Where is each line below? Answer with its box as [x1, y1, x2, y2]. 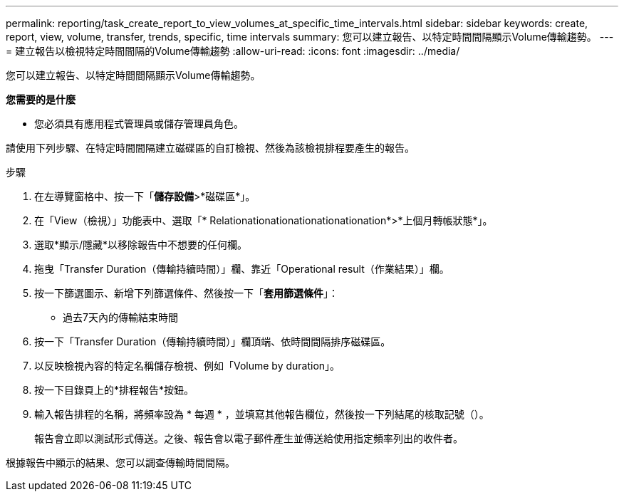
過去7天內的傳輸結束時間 [63, 311, 178, 323]
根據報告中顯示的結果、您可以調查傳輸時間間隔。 [6, 456, 235, 469]
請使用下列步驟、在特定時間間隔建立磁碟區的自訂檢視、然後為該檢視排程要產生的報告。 [6, 142, 415, 154]
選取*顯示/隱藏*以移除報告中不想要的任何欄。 [34, 239, 248, 251]
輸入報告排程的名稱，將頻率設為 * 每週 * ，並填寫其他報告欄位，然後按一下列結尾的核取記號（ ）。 [34, 408, 489, 420]
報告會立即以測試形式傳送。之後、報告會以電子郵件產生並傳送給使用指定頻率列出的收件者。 [34, 432, 463, 444]
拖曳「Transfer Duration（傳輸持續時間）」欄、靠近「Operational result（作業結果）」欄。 [34, 263, 449, 275]
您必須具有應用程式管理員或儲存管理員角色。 [34, 117, 244, 130]
